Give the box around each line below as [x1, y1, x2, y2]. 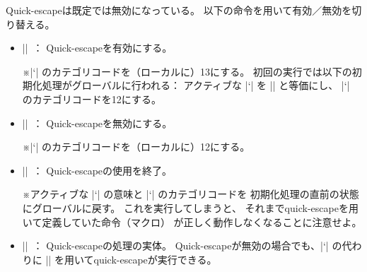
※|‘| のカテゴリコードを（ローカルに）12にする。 [22, 139, 250, 154]
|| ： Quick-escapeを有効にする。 [22, 40, 173, 55]
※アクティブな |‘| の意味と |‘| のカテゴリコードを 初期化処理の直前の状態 [22, 187, 359, 201]
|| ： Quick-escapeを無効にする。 [22, 115, 173, 130]
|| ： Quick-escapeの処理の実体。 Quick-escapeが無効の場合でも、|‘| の [22, 238, 342, 253]
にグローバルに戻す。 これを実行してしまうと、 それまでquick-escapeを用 [22, 200, 359, 215]
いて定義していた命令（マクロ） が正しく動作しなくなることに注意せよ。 [22, 214, 362, 229]
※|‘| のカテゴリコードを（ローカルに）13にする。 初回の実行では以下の [22, 64, 352, 78]
